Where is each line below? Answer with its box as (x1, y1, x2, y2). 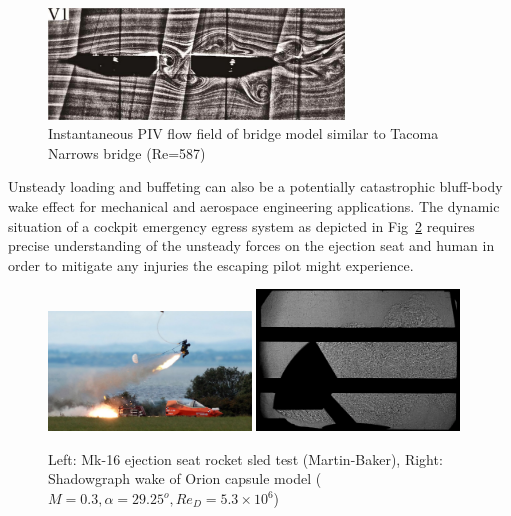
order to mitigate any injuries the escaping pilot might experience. (8, 254, 414, 275)
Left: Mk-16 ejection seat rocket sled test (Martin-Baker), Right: (48, 448, 443, 469)
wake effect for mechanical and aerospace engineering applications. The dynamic (8, 195, 500, 216)
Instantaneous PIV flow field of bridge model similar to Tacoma (48, 123, 439, 144)
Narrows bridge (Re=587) (48, 142, 206, 163)
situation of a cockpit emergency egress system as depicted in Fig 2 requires (8, 215, 475, 236)
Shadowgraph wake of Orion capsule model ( (48, 468, 322, 489)
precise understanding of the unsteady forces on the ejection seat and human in (8, 235, 495, 256)
